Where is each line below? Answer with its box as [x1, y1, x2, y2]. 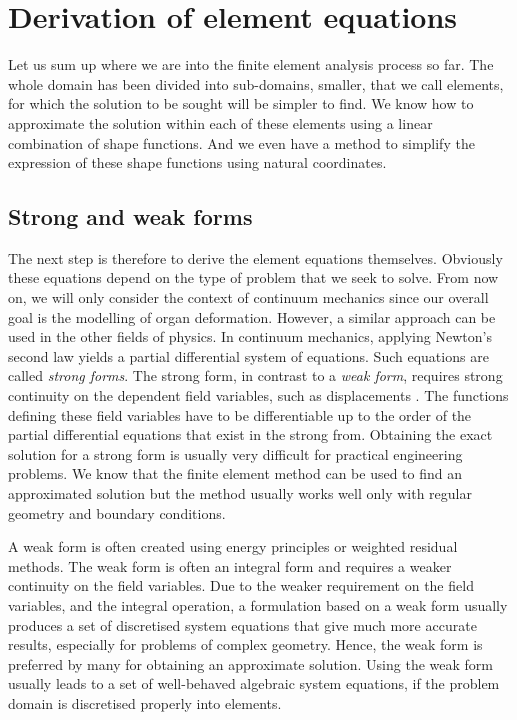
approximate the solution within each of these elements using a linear [8, 112, 433, 133]
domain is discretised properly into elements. [8, 692, 282, 713]
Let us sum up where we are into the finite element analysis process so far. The [8, 54, 494, 75]
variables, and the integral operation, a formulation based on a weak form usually [8, 594, 508, 615]
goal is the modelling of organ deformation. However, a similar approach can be [8, 306, 496, 327]
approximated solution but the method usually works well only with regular [8, 483, 472, 504]
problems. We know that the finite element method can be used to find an [8, 463, 463, 484]
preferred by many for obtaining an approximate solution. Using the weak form [8, 653, 493, 674]
